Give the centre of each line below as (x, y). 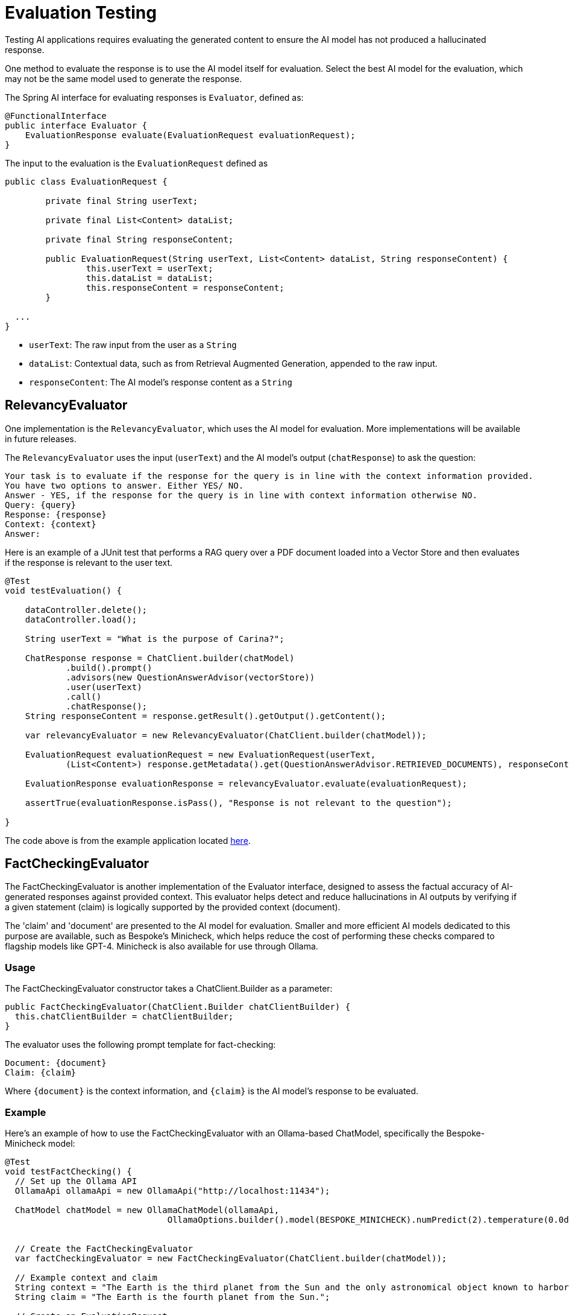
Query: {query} (41, 505)
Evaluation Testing (81, 13)
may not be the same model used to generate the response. (124, 78)
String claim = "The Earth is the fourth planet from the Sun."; (172, 1297)
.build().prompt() (109, 667)
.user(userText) (104, 687)
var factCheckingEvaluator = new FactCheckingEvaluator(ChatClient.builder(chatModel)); (231, 1258)
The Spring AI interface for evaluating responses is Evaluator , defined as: (154, 97)
